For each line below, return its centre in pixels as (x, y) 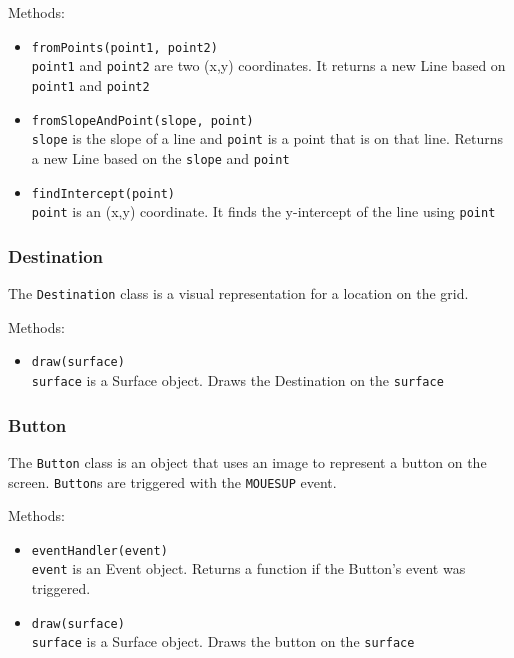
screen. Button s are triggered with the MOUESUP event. (172, 481)
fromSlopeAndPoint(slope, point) (142, 120)
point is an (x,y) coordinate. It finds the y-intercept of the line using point (263, 211)
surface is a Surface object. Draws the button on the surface (223, 641)
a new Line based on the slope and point (160, 157)
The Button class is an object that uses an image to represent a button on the (247, 461)
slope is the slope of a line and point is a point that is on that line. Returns (267, 138)
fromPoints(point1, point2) (124, 47)
